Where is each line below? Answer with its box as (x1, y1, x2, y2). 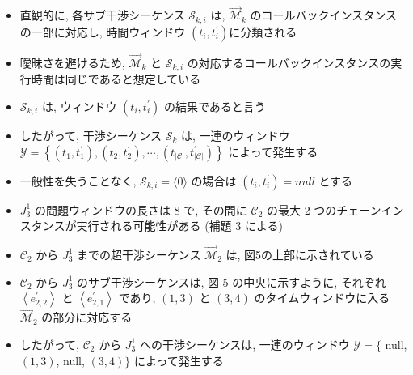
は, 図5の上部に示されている (225, 245, 374, 262)
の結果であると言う (163, 97, 266, 114)
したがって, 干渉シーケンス (19, 126, 162, 143)
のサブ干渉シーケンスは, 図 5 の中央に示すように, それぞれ (77, 273, 386, 290)
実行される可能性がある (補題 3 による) (76, 217, 283, 234)
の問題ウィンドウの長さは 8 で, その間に (34, 201, 247, 218)
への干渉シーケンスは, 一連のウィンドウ (139, 335, 350, 352)
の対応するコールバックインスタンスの (187, 53, 391, 70)
